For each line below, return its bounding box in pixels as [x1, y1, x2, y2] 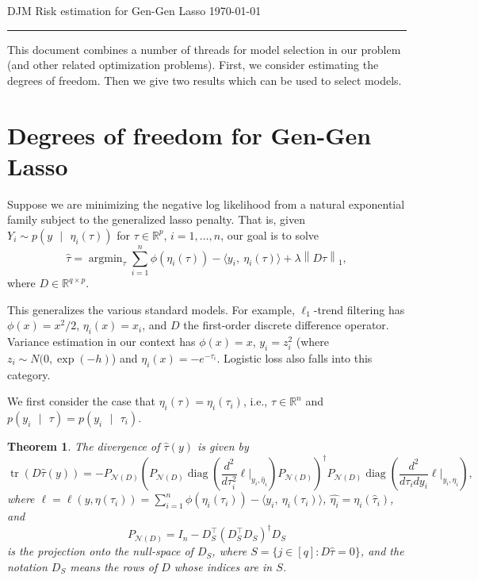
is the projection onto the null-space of [7, 543, 193, 559]
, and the [360, 543, 404, 559]
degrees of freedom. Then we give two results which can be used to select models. [7, 71, 402, 88]
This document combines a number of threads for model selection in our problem [7, 40, 401, 57]
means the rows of [70, 558, 158, 574]
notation [7, 558, 48, 574]
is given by [197, 437, 249, 454]
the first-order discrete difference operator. [183, 317, 389, 333]
